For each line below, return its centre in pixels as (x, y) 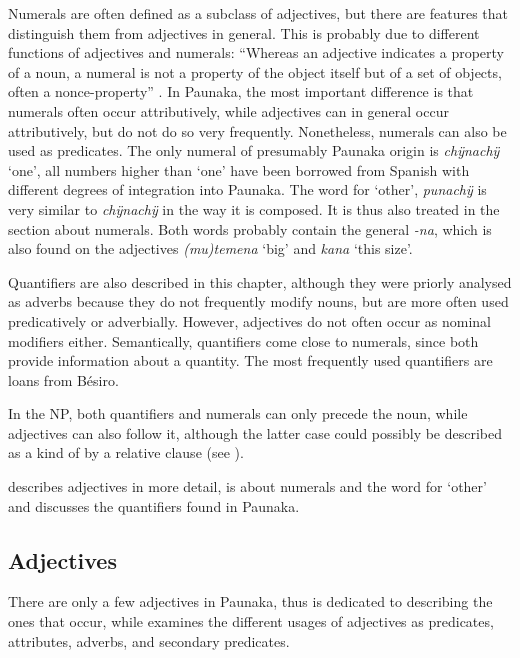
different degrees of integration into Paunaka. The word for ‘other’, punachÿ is (247, 189)
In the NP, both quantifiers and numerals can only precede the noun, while (238, 413)
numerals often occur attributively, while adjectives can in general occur (228, 110)
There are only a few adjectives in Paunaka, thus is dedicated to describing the (250, 601)
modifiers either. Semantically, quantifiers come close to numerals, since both (243, 340)
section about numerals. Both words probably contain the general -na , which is (250, 228)
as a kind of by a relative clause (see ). (126, 452)
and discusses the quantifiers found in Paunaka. (154, 505)
